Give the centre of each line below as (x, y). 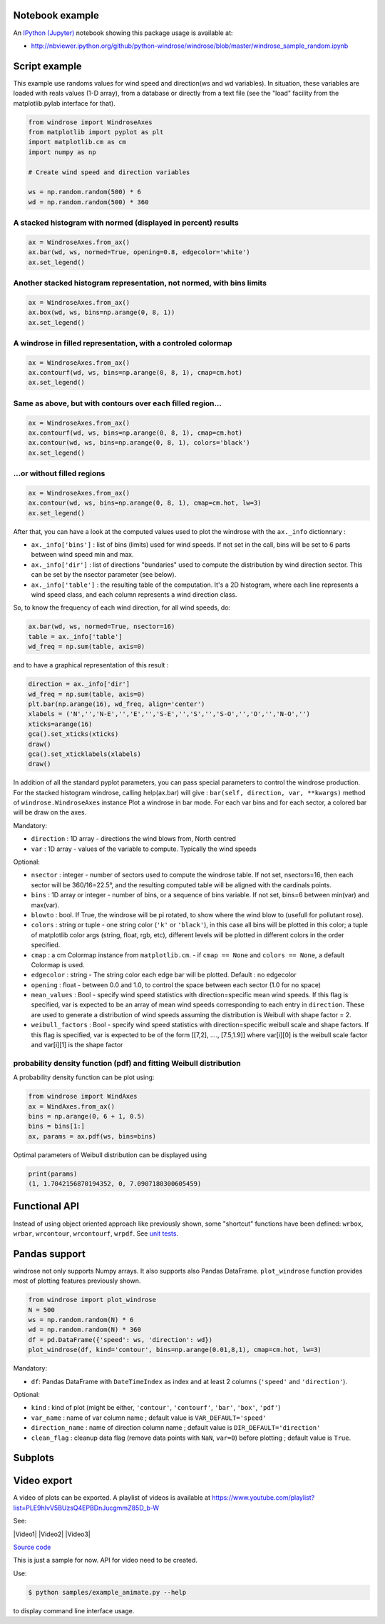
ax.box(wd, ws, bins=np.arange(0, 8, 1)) (102, 313)
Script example (47, 66)
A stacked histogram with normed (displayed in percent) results (126, 223)
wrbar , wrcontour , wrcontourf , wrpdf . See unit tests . (96, 1233)
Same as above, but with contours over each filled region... (118, 403)
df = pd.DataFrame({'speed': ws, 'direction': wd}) (120, 1340)
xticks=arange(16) (60, 724)
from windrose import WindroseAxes (90, 122)
